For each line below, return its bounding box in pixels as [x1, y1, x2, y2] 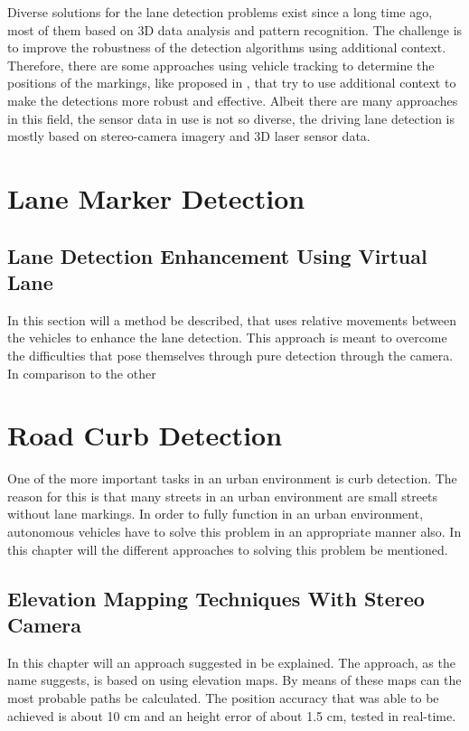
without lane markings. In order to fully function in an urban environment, [7, 504, 424, 523]
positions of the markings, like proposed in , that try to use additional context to [7, 73, 456, 92]
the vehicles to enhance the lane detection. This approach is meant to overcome [7, 328, 447, 347]
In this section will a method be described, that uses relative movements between [7, 310, 457, 329]
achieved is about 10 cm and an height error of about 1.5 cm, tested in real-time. [7, 706, 456, 725]
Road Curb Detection [7, 417, 283, 454]
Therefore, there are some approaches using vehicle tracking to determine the [7, 55, 435, 74]
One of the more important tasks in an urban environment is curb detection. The [7, 469, 457, 488]
